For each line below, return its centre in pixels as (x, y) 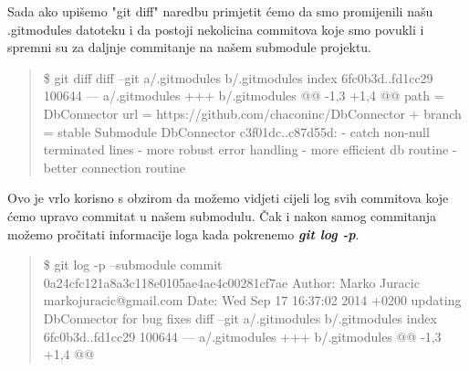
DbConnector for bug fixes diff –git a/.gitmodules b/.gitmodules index (240, 318)
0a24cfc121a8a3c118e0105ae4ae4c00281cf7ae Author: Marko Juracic (231, 282)
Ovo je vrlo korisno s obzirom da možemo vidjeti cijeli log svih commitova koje (228, 198)
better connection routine (115, 167)
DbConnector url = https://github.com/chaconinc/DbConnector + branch (252, 113)
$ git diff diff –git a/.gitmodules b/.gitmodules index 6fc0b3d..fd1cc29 (238, 77)
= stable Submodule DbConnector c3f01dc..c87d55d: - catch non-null (236, 131)
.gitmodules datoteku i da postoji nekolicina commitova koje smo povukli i (216, 29)
